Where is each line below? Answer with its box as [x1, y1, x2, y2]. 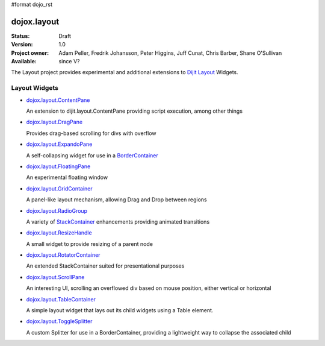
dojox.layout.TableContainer [26, 295, 96, 303]
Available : [11, 58, 37, 65]
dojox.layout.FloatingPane [26, 163, 91, 170]
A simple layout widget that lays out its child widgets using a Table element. [26, 307, 214, 314]
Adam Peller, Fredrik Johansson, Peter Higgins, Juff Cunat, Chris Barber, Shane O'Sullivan [58, 49, 282, 57]
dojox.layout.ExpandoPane [26, 140, 93, 148]
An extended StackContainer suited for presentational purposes [26, 262, 185, 269]
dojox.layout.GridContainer [26, 184, 93, 192]
